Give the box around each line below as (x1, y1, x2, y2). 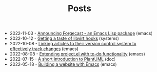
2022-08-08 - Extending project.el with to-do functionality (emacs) (9, 51, 145, 57)
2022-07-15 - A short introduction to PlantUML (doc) (9, 56, 116, 62)
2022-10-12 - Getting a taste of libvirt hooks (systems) (9, 36, 119, 41)
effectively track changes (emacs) (9, 46, 79, 52)
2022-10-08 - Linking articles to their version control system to (9, 41, 137, 47)
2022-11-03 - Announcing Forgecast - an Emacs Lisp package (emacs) (9, 30, 153, 36)
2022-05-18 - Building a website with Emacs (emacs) (9, 61, 117, 67)
